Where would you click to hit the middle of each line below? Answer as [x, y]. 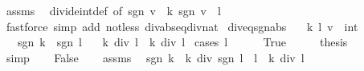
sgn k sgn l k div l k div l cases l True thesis [182, 42]
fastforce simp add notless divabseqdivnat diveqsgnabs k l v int [182, 26]
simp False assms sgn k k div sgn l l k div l [155, 57]
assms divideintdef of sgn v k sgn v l [113, 10]
